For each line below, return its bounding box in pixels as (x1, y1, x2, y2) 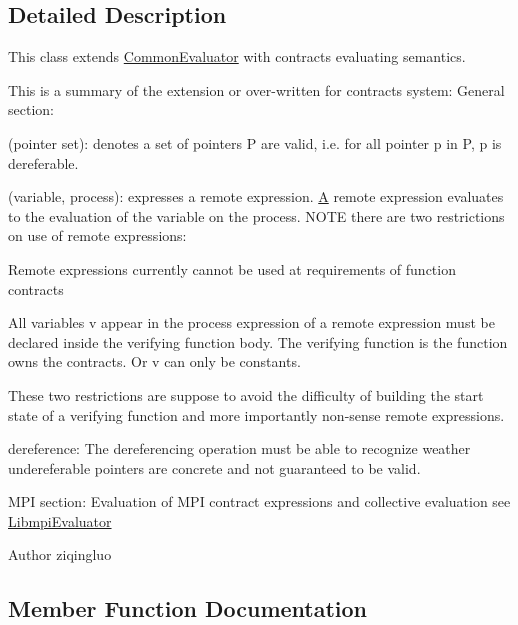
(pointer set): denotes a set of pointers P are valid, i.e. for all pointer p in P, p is (8, 132, 502, 153)
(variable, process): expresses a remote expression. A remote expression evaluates (8, 186, 504, 207)
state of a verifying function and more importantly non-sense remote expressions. (8, 404, 505, 425)
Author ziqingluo (8, 544, 112, 565)
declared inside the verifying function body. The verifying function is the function (8, 331, 508, 352)
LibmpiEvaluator (8, 510, 112, 531)
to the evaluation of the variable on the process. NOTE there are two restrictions (8, 205, 505, 226)
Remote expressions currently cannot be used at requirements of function (8, 258, 456, 279)
